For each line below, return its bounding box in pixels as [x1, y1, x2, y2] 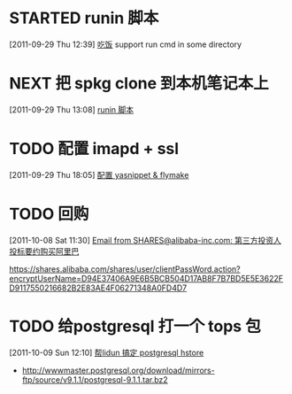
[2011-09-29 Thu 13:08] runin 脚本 [9, 104, 134, 115]
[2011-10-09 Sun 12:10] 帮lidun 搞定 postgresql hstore [9, 347, 204, 358]
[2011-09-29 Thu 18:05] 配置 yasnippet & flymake [9, 169, 189, 180]
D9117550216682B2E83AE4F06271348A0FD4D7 [9, 282, 188, 293]
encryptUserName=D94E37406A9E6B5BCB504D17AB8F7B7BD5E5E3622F [9, 273, 284, 283]
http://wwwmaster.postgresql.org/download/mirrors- [21, 365, 215, 375]
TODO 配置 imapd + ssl [9, 139, 180, 159]
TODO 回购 [9, 205, 89, 224]
